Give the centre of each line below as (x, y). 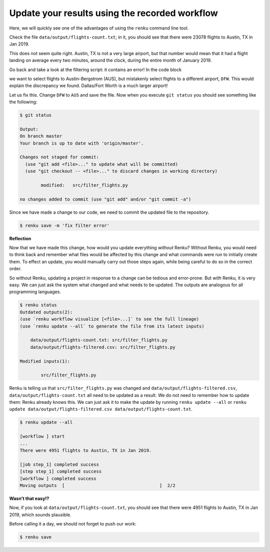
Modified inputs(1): (45, 361)
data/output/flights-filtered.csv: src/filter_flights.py (103, 347)
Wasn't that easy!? (29, 498)
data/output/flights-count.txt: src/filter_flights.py (99, 340)
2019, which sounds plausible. (40, 514)
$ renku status (38, 305)
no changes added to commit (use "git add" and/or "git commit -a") (105, 199)
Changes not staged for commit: (59, 157)
